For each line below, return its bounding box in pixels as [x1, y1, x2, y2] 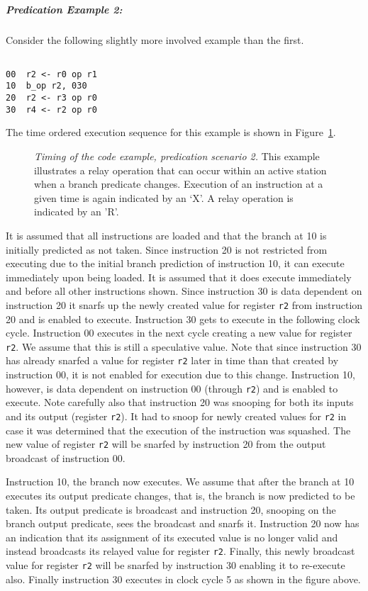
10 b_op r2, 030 [6, 81, 87, 91]
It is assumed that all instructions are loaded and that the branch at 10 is [6, 228, 327, 242]
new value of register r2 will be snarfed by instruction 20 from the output [6, 437, 326, 451]
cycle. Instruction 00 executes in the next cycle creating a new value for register [6, 325, 352, 340]
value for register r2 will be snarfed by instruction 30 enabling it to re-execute [6, 558, 345, 573]
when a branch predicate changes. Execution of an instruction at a [34, 176, 323, 191]
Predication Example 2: [6, 1, 123, 16]
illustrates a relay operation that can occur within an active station [34, 162, 327, 177]
